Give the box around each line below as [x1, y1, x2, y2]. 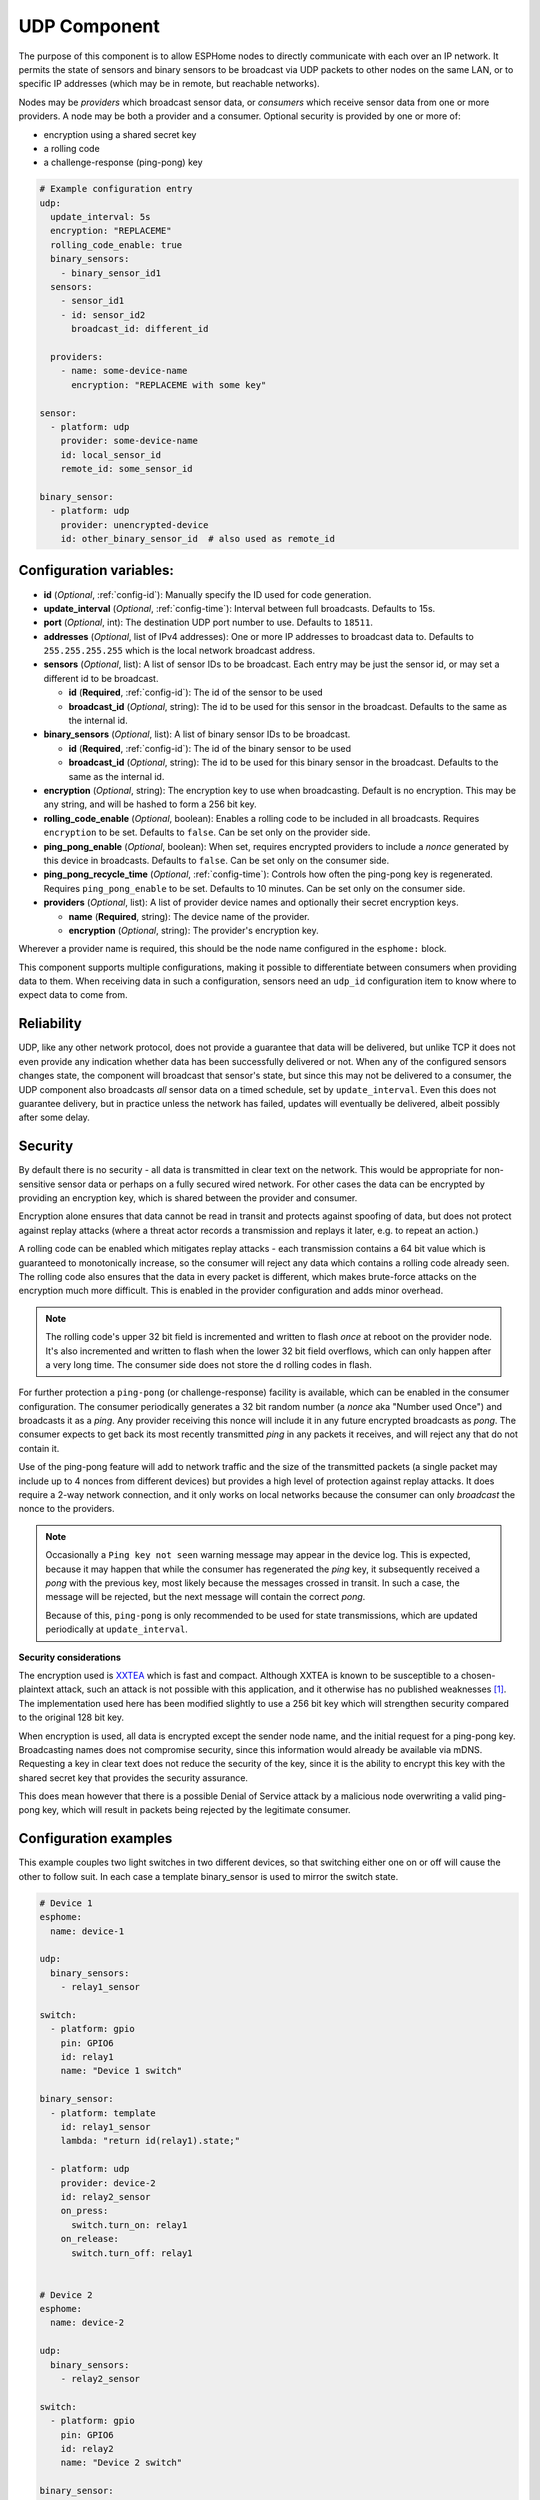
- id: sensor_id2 [60, 309, 146, 320]
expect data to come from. [18, 989, 129, 1001]
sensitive [18, 1178, 56, 1190]
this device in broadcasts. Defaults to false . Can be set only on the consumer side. [43, 854, 390, 866]
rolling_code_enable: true [50, 239, 183, 250]
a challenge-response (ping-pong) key [43, 156, 204, 169]
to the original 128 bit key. [18, 1711, 125, 1724]
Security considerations [18, 1651, 122, 1663]
